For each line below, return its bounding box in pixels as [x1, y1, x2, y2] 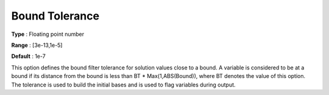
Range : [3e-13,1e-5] [11, 41, 63, 49]
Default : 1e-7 [11, 52, 46, 60]
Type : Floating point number [11, 30, 85, 38]
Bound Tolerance [11, 9, 100, 23]
